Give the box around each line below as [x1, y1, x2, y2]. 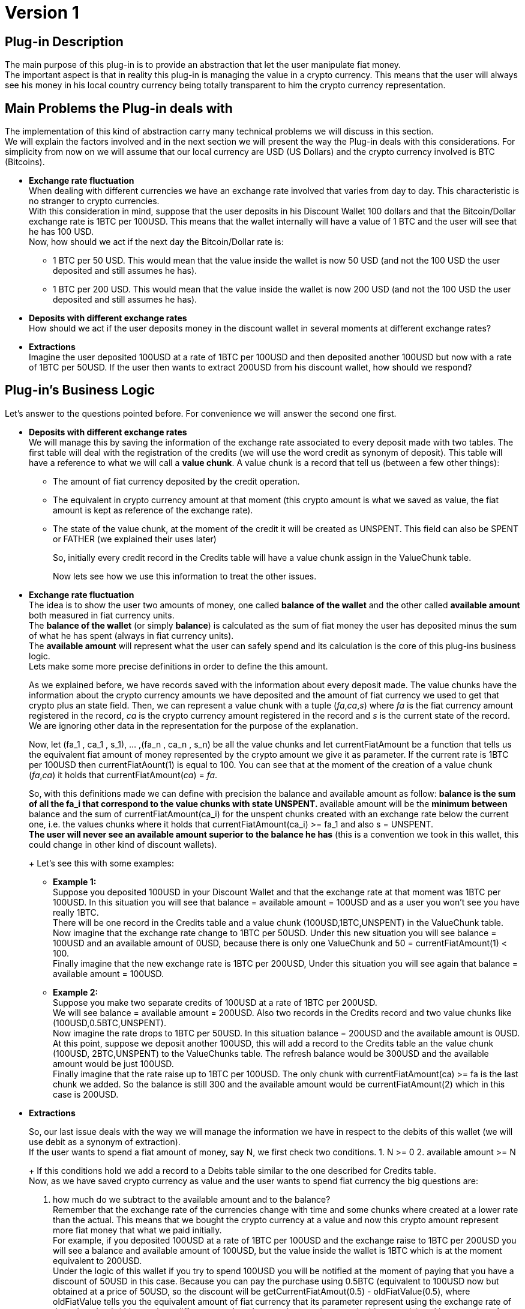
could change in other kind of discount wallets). [29, 839, 217, 850]
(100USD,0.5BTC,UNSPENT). [53, 1017, 166, 1028]
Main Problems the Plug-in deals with [5, 100, 233, 116]
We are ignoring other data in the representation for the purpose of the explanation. [29, 720, 359, 731]
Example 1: [53, 876, 97, 887]
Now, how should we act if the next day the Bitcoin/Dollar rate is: [29, 237, 284, 247]
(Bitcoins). [5, 157, 45, 168]
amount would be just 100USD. [53, 1058, 174, 1069]
